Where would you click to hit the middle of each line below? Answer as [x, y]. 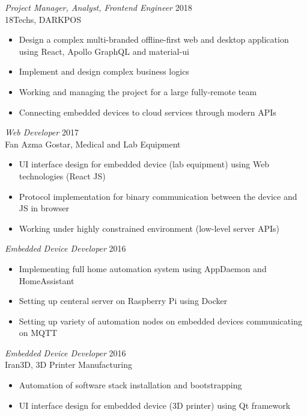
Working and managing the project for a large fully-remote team [138, 91]
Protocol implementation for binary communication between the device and [158, 196]
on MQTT [38, 333]
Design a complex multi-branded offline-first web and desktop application [154, 39]
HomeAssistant [47, 280]
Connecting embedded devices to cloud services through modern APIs [147, 112]
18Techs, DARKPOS [43, 19]
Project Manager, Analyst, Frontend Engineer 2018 [99, 7]
